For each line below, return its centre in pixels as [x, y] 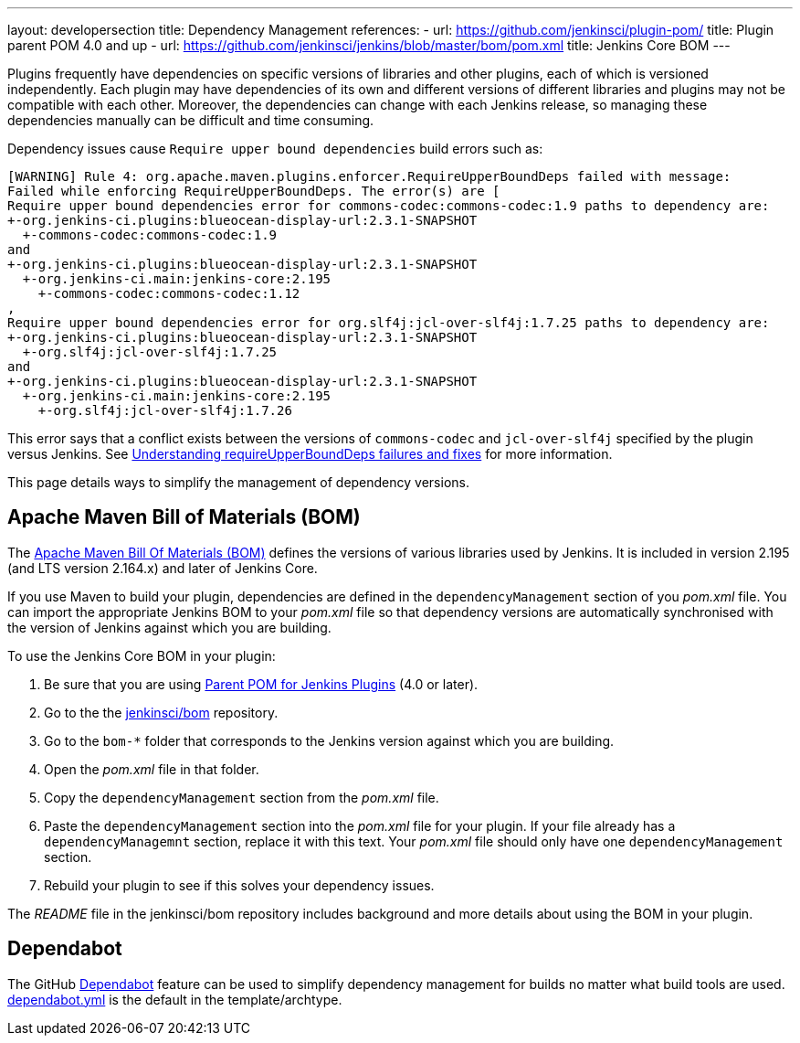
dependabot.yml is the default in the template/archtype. [175, 999]
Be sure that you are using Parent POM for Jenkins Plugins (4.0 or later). [261, 684]
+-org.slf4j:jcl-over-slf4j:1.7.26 [165, 410]
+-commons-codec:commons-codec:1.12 [169, 293]
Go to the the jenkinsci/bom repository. [161, 712]
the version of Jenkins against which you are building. [169, 627]
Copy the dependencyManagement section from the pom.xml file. [242, 797]
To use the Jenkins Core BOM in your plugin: [142, 655]
